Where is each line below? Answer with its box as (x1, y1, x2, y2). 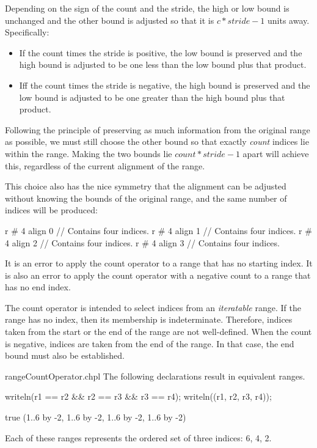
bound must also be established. (5, 349, 125, 362)
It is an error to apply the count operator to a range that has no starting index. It (5, 257, 313, 270)
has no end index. (5, 281, 71, 293)
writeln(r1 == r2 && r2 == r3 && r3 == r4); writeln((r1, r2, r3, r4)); (5, 390, 272, 403)
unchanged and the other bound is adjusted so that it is (5, 13, 214, 26)
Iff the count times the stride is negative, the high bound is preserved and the (19, 78, 310, 91)
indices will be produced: (5, 204, 98, 216)
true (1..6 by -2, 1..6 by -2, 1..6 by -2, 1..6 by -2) (5, 411, 186, 424)
